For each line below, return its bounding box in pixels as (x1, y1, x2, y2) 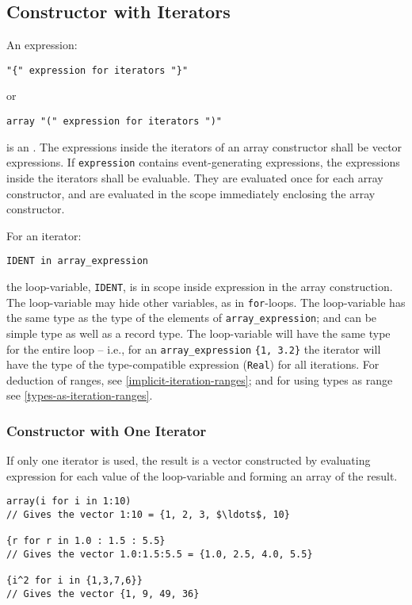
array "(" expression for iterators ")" (6, 116, 223, 128)
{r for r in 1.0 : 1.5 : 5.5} (6, 535, 166, 547)
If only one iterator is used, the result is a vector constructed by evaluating (6, 452, 371, 469)
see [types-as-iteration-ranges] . (6, 387, 153, 404)
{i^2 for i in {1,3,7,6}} (6, 575, 143, 587)
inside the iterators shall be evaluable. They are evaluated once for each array (6, 169, 383, 186)
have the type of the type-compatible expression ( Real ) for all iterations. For (6, 356, 380, 373)
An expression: (6, 36, 78, 53)
